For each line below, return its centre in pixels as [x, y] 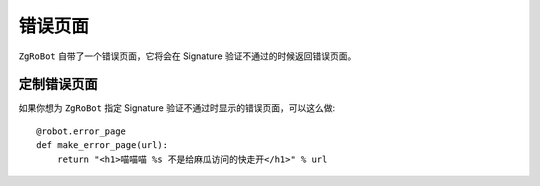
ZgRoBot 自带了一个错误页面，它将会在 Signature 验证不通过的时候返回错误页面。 [187, 56]
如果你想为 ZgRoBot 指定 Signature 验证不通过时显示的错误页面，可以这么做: [176, 108]
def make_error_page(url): [102, 145]
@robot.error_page [81, 131]
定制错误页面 [58, 84]
